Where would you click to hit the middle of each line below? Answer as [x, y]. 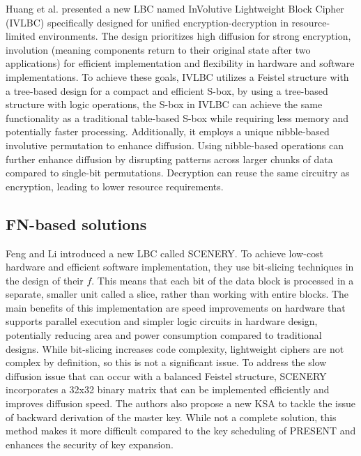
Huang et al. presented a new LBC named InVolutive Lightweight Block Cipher [175, 8]
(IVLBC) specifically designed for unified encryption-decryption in [147, 22]
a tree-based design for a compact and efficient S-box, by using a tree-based [167, 90]
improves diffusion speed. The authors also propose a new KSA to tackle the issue [180, 403]
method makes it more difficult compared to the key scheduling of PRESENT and [181, 431]
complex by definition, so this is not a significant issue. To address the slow [166, 362]
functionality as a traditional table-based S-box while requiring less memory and [177, 117]
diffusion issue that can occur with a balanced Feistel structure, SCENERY [166, 375]
